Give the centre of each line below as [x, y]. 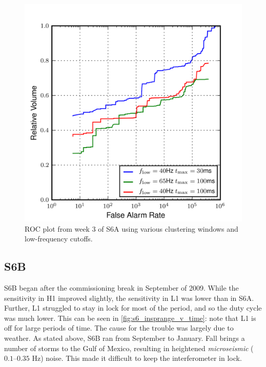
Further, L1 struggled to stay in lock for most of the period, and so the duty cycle [133, 308]
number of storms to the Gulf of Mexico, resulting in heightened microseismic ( [129, 348]
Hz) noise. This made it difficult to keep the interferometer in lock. [137, 358]
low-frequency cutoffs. [59, 239]
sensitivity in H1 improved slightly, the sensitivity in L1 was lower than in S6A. [129, 298]
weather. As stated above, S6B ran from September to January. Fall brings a [125, 338]
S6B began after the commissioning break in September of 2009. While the [121, 287]
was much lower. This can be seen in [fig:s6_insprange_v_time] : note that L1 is [130, 318]
